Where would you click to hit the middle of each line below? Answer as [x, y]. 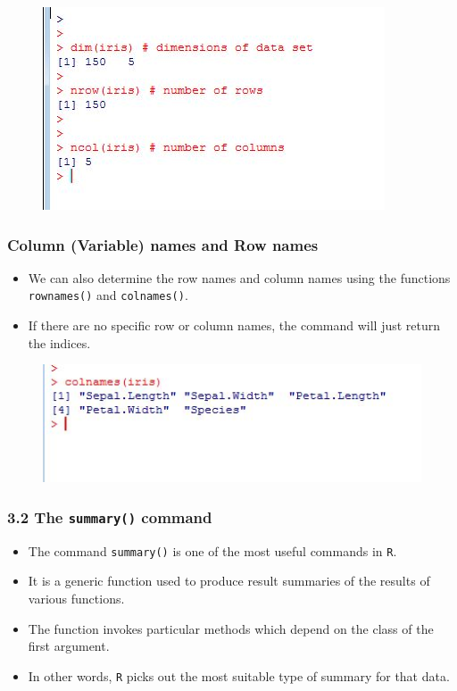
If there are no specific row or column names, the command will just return [234, 325]
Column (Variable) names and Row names [163, 244]
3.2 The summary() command [110, 516]
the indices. [59, 342]
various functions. [76, 599]
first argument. [69, 646]
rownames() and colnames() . [108, 295]
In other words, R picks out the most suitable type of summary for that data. [239, 675]
